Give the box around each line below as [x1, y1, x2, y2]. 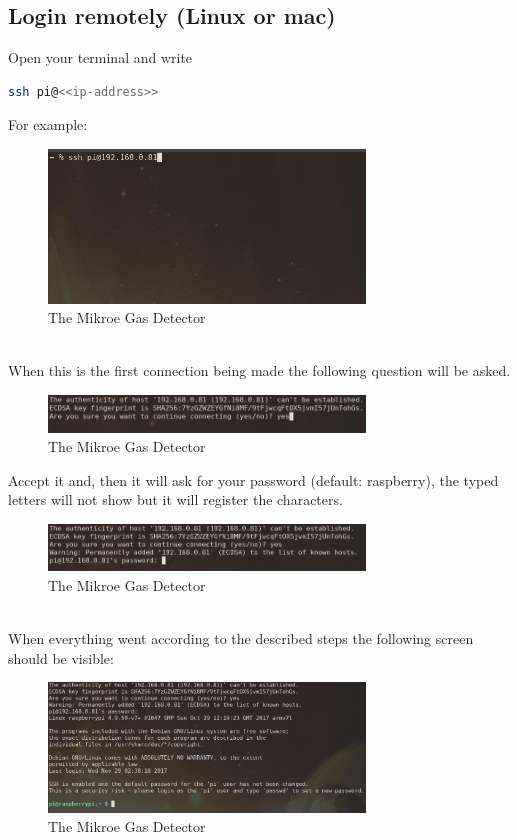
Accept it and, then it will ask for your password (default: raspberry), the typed [8, 469, 499, 490]
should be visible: [8, 647, 114, 668]
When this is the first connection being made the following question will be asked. [8, 360, 511, 381]
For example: [8, 114, 88, 135]
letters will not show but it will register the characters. [8, 489, 343, 510]
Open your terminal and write [8, 47, 193, 68]
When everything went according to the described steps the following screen [8, 628, 474, 649]
